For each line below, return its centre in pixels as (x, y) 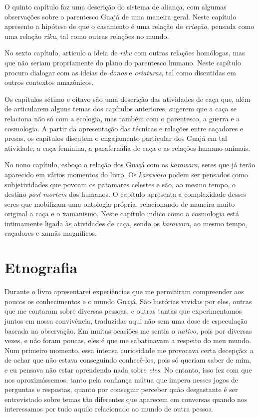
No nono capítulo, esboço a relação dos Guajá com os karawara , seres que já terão (130, 165)
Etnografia (41, 267)
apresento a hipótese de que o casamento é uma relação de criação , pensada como (129, 26)
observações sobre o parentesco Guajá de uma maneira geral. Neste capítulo (121, 16)
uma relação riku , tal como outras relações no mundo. (87, 36)
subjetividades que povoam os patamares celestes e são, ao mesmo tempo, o (120, 184)
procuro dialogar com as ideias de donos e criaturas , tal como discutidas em (120, 72)
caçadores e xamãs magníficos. (51, 233)
